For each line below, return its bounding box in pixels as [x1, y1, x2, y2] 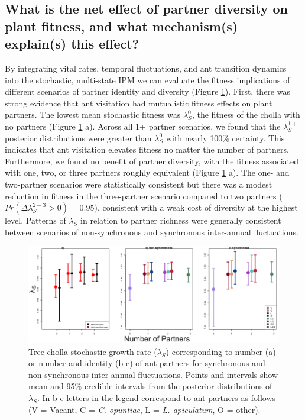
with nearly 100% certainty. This [166, 131, 285, 144]
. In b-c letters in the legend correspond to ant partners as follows [37, 392, 276, 404]
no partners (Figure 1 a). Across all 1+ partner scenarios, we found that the [5, 119, 281, 132]
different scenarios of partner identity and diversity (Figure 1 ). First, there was [5, 85, 290, 98]
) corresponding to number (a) [166, 345, 276, 357]
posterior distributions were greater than [5, 131, 152, 144]
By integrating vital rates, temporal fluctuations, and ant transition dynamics [5, 62, 287, 74]
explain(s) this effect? [5, 34, 139, 53]
